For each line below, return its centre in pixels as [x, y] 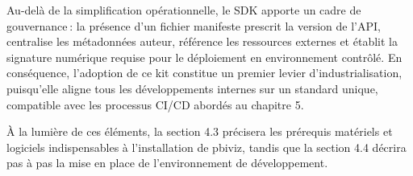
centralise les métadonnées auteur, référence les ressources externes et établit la [202, 41]
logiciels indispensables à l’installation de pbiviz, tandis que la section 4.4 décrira [206, 147]
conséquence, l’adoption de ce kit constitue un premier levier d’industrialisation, [204, 73]
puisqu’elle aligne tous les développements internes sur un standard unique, [192, 88]
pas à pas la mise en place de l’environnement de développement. [167, 163]
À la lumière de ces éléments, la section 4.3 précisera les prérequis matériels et [200, 131]
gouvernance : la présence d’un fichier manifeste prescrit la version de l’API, [194, 25]
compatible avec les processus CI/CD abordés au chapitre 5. [155, 104]
